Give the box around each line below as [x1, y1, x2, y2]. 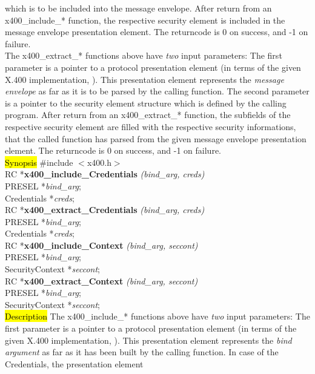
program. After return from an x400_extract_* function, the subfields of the [5, 108, 291, 121]
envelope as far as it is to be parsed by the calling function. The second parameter [5, 85, 310, 97]
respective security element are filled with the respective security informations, [5, 120, 296, 133]
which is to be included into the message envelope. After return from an [5, 2, 272, 14]
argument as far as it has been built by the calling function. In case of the [5, 346, 279, 358]
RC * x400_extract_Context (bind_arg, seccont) [5, 274, 198, 287]
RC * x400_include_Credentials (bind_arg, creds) [5, 168, 205, 180]
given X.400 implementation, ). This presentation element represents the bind [5, 333, 292, 346]
